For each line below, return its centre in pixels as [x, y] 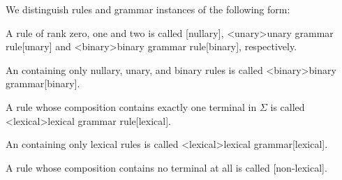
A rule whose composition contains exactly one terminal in [131, 106]
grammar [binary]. [43, 83]
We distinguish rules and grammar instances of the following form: [148, 9]
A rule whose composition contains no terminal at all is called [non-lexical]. [166, 167]
